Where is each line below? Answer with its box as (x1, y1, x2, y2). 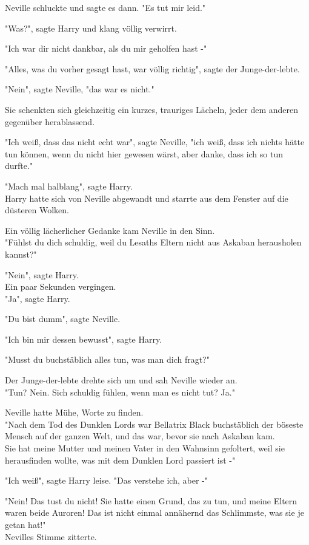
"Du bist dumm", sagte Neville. (5, 312, 121, 325)
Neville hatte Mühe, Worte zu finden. (5, 406, 144, 419)
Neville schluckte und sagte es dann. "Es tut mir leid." (5, 1, 206, 13)
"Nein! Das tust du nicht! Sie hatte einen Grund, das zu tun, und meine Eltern (5, 494, 297, 507)
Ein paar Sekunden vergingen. (5, 280, 116, 293)
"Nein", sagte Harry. (5, 268, 79, 281)
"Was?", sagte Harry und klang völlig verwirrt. (5, 21, 177, 34)
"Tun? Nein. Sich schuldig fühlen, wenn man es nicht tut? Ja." (5, 385, 235, 398)
